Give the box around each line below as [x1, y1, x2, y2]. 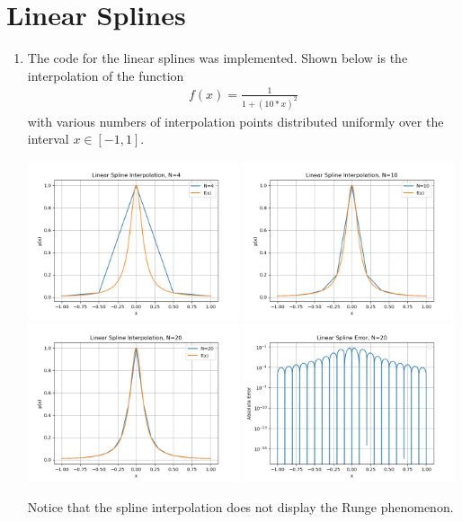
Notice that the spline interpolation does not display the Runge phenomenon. [27, 498, 454, 517]
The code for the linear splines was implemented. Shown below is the [27, 49, 408, 67]
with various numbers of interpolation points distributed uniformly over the [27, 111, 444, 130]
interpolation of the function [27, 66, 184, 84]
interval [27, 129, 69, 148]
